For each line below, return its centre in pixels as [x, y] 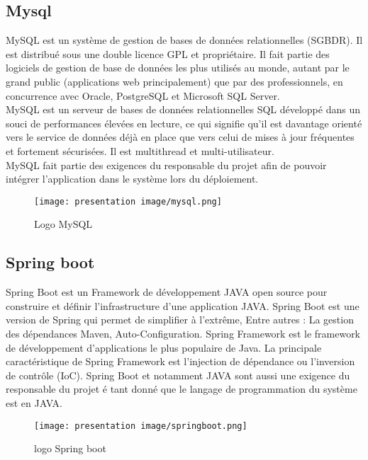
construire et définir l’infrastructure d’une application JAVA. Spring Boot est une [183, 305]
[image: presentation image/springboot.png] [141, 426]
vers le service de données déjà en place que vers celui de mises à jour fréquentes [180, 137]
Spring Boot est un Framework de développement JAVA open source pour [167, 292]
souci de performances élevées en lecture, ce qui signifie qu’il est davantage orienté [184, 123]
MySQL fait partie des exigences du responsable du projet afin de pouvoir [166, 165]
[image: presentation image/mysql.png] [128, 201]
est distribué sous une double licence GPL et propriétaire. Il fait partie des [168, 53]
